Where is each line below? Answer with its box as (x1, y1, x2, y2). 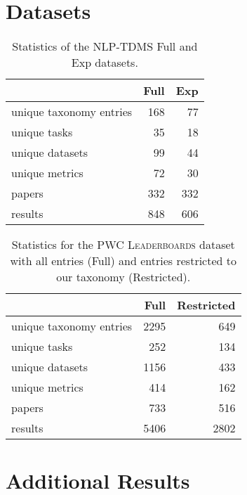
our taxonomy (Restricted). (56, 269, 191, 285)
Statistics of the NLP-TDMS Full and (12, 38, 198, 55)
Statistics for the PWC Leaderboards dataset (11, 236, 235, 253)
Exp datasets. (71, 54, 138, 71)
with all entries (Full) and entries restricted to (10, 252, 236, 269)
